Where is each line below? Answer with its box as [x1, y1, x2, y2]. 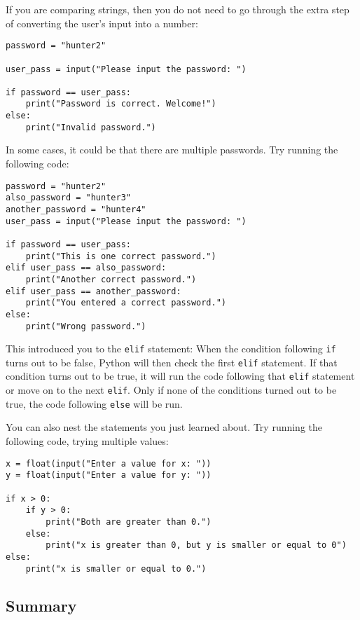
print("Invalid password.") [25, 122, 156, 132]
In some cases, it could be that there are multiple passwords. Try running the [6, 142, 338, 157]
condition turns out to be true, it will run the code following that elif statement [6, 368, 355, 383]
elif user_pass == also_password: [6, 263, 167, 273]
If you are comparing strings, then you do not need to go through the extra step [6, 2, 349, 16]
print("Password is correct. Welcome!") [25, 99, 216, 109]
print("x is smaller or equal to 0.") [25, 563, 207, 574]
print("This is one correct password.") [25, 251, 216, 261]
